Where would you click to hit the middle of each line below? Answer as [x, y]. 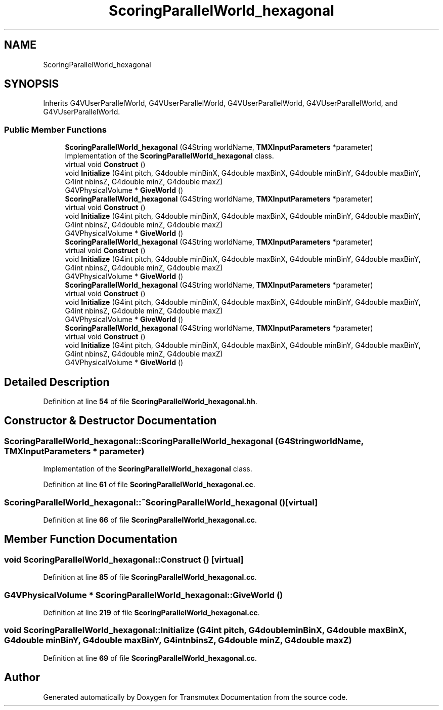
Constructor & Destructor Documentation [110, 421]
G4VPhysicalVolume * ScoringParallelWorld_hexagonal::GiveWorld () [144, 595]
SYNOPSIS [32, 84]
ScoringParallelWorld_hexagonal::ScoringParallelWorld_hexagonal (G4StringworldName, [184, 441]
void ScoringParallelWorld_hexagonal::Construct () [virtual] [124, 559]
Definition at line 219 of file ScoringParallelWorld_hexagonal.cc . [151, 612]
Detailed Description [57, 382]
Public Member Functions [55, 129]
